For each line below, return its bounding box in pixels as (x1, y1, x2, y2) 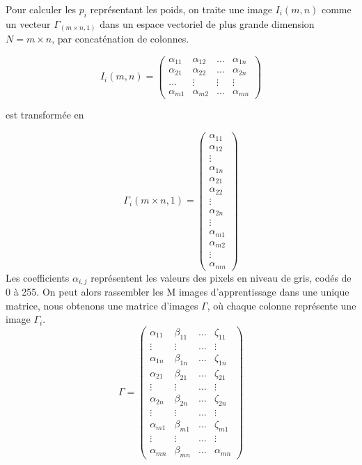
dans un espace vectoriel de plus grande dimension (100, 16, 315, 31)
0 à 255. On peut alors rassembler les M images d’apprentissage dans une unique (6, 284, 349, 299)
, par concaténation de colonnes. (52, 31, 189, 46)
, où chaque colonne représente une (207, 298, 356, 312)
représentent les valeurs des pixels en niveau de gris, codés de (90, 270, 352, 284)
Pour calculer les (6, 2, 77, 16)
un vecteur (6, 16, 51, 31)
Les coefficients (6, 270, 70, 284)
